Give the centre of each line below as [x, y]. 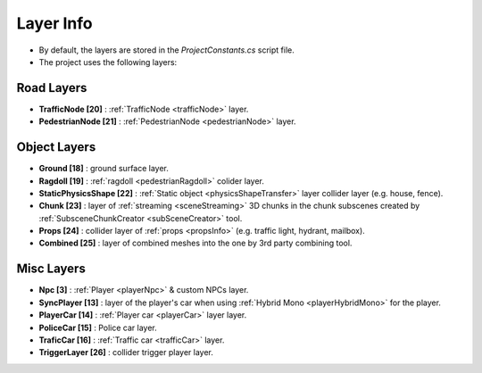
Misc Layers [51, 269]
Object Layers [56, 147]
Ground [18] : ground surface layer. [104, 169]
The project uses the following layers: [108, 62]
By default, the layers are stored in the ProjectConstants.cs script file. [166, 50]
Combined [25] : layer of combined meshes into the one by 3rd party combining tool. [195, 243]
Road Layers [52, 88]
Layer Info [54, 23]
